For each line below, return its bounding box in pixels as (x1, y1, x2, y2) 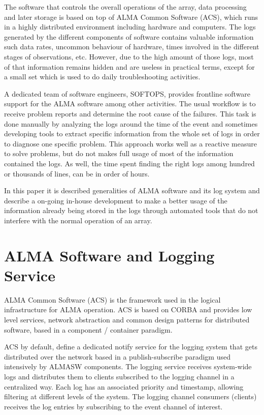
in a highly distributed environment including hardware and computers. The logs (4, 21, 256, 32)
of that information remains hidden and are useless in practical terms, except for (4, 61, 255, 72)
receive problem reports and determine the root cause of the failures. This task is (4, 108, 256, 118)
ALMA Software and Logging (4, 245, 215, 265)
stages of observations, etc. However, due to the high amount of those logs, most (4, 51, 254, 62)
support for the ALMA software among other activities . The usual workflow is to (4, 98, 256, 109)
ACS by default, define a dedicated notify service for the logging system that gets (4, 341, 257, 352)
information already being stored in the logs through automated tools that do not (4, 205, 258, 216)
